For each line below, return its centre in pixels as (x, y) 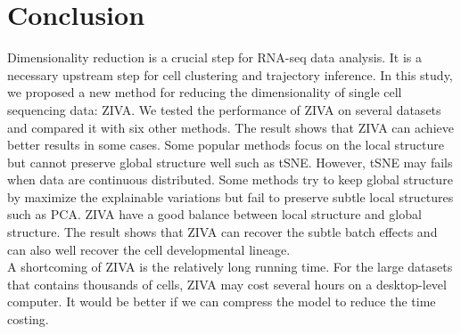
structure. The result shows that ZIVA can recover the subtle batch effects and (222, 232)
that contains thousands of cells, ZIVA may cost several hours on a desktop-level (227, 284)
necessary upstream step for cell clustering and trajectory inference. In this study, (230, 74)
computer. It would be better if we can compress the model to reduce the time (222, 301)
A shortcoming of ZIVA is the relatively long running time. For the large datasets (230, 267)
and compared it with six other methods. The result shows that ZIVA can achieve (230, 127)
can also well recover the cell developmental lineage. (149, 249)
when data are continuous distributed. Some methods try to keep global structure (230, 179)
